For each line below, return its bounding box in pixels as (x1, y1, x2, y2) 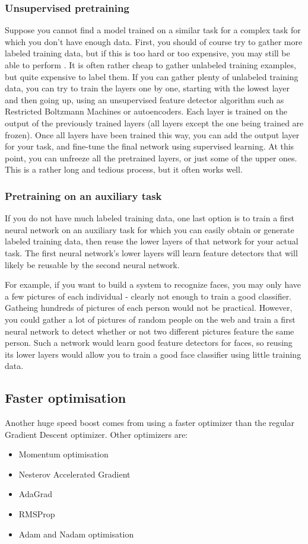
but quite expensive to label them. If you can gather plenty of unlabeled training (5, 70, 299, 82)
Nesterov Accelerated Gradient (18, 467, 131, 480)
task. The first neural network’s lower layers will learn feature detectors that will (5, 246, 298, 259)
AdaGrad (18, 488, 52, 500)
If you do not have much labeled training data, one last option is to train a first (5, 212, 295, 224)
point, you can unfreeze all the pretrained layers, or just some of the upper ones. (5, 151, 297, 164)
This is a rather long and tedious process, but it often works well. (5, 163, 243, 176)
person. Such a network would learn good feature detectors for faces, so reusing (5, 336, 293, 349)
